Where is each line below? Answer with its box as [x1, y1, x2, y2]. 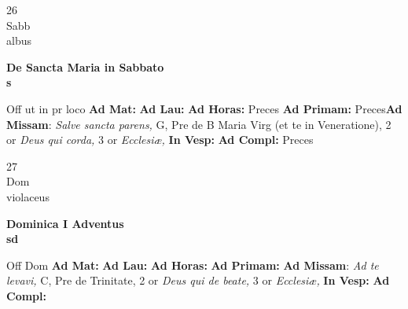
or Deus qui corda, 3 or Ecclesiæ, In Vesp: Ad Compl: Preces [6, 131, 314, 148]
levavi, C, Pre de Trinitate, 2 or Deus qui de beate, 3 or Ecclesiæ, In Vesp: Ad [6, 272, 390, 289]
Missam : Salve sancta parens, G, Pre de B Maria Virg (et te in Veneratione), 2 [6, 116, 391, 132]
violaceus [6, 188, 50, 204]
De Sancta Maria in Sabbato [6, 58, 164, 75]
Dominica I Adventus [6, 215, 124, 231]
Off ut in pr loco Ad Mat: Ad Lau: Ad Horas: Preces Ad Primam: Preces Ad [6, 100, 402, 116]
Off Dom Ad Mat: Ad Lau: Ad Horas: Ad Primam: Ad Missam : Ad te [6, 256, 379, 273]
